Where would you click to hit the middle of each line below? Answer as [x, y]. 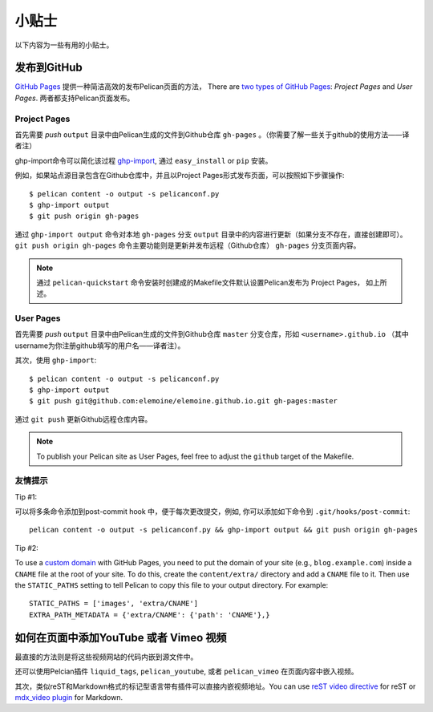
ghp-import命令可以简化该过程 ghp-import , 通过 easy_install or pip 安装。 [144, 160]
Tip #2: [27, 548]
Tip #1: [26, 496]
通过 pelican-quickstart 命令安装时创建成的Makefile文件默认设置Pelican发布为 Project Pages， [200, 282]
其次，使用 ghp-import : [56, 360]
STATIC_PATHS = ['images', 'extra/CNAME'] [114, 604]
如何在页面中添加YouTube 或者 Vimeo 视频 [121, 637]
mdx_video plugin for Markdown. [69, 697]
